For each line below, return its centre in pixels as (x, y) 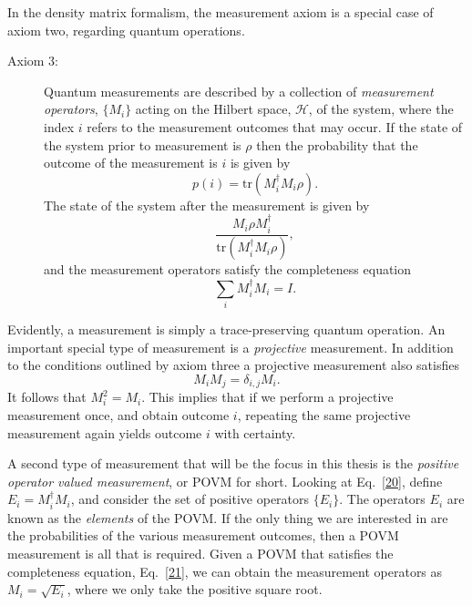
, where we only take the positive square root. (195, 589)
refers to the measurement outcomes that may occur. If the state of (275, 126)
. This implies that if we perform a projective (267, 397)
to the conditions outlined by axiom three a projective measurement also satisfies (233, 365)
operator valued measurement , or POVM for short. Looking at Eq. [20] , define (225, 481)
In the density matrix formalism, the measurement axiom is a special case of (221, 12)
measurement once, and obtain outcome (118, 415)
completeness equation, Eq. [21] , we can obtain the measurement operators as (225, 571)
